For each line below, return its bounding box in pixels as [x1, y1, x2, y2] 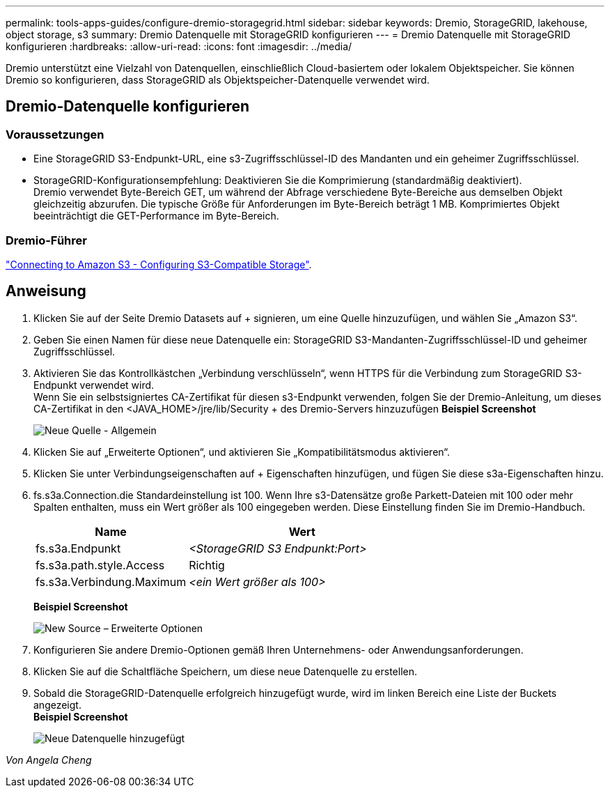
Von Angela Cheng [6, 753, 92, 766]
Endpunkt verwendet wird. [33, 378, 155, 391]
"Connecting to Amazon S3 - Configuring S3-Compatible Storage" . [6, 258, 312, 270]
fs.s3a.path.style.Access [36, 557, 165, 572]
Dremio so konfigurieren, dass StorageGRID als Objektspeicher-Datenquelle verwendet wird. [6, 74, 430, 86]
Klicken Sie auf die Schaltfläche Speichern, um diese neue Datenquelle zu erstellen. [33, 665, 418, 677]
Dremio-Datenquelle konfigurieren [6, 98, 250, 116]
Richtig [189, 557, 225, 572]
